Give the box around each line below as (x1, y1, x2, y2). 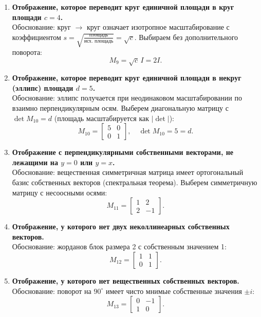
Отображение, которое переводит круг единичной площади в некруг (12, 72, 241, 83)
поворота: (12, 47, 43, 57)
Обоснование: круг (12, 22, 71, 32)
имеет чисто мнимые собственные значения (105, 285, 242, 296)
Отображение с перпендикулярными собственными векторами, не (12, 147, 234, 157)
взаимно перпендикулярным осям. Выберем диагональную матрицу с (12, 103, 229, 113)
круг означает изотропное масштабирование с (86, 22, 230, 32)
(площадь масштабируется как (54, 112, 150, 123)
